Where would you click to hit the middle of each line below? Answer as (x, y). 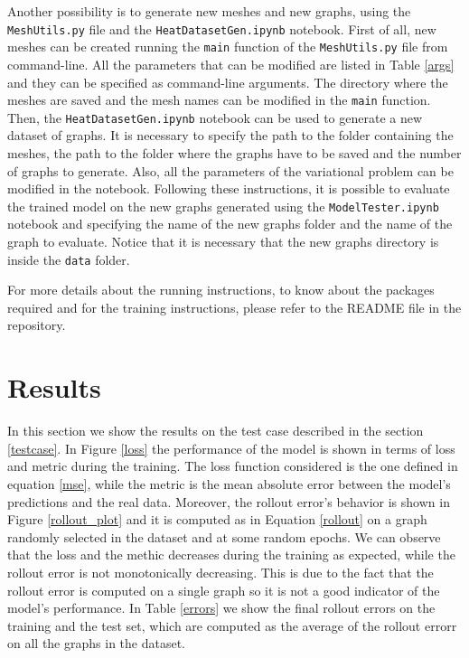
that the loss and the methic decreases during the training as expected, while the (231, 555)
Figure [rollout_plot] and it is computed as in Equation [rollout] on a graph (217, 519)
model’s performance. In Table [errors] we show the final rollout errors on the (221, 608)
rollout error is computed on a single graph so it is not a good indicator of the (224, 590)
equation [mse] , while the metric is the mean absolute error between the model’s (229, 483)
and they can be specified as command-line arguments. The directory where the (228, 82)
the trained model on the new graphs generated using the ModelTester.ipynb (223, 206)
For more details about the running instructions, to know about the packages (221, 290)
